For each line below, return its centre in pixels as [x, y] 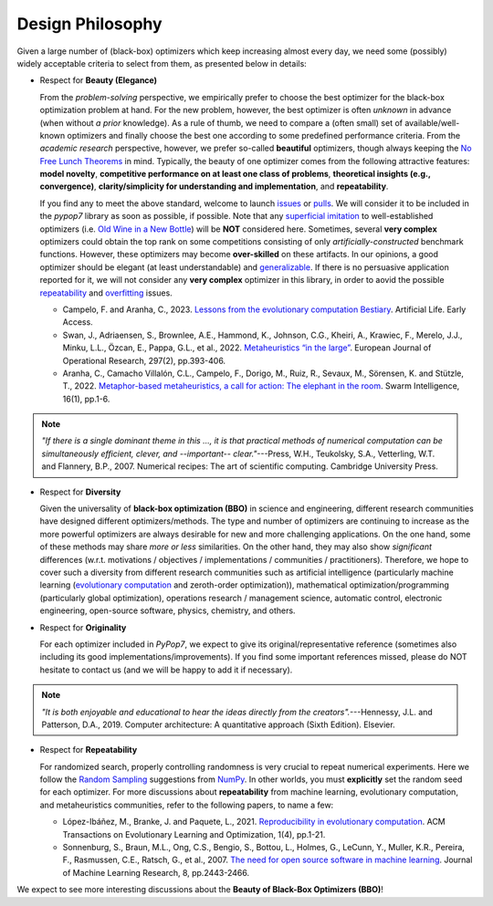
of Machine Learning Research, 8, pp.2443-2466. [156, 872]
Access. [78, 322]
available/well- [432, 122]
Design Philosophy [90, 24]
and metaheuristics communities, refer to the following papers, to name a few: [187, 805]
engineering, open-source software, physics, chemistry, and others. [168, 610]
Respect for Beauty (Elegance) [99, 80]
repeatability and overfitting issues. [106, 293]
